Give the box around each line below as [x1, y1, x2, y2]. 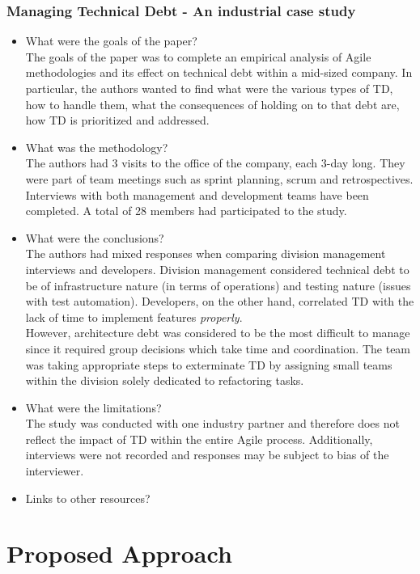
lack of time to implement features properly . [25, 308, 243, 325]
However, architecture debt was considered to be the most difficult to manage [25, 324, 410, 341]
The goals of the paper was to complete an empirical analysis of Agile [25, 48, 371, 65]
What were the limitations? [25, 399, 162, 416]
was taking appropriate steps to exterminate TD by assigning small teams [25, 356, 392, 373]
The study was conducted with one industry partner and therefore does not [25, 415, 400, 432]
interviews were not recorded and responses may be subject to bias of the [25, 446, 389, 463]
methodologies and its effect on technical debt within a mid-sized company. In [25, 64, 413, 81]
